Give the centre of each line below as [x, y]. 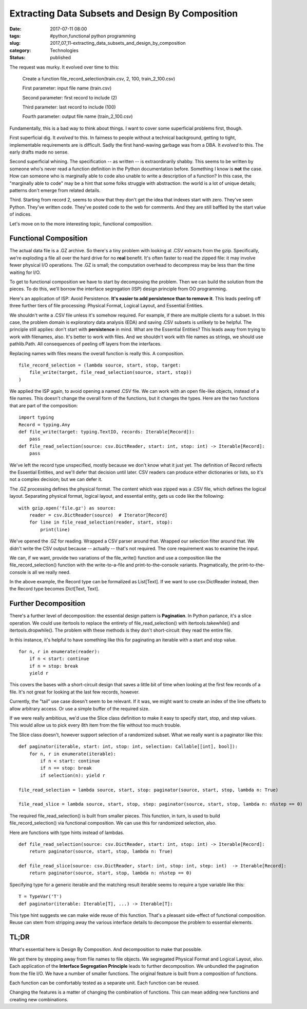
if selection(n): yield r [73, 775]
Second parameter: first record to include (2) [70, 97]
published [61, 58]
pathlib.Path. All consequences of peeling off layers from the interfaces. [85, 344]
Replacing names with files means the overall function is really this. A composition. [97, 353]
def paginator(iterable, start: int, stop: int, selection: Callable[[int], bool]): [128, 747]
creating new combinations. [39, 999]
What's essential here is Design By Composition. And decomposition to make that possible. [106, 949]
